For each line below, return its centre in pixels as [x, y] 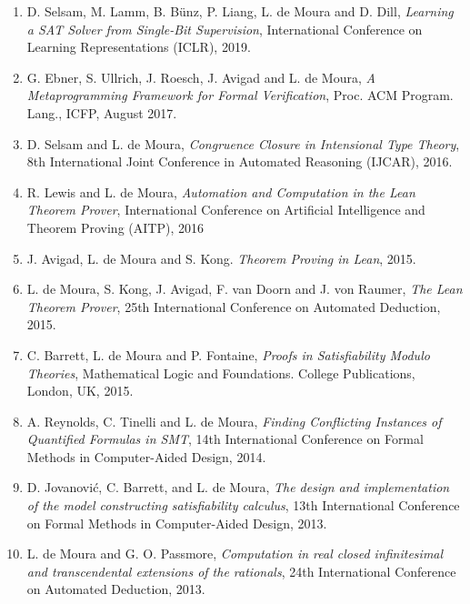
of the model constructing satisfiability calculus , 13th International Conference [243, 505]
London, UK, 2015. [80, 391]
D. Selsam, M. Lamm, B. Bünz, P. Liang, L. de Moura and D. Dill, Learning [240, 11]
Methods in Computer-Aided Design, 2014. [146, 456]
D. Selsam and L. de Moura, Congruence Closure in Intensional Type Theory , [243, 143]
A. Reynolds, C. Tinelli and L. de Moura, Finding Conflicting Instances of [234, 421]
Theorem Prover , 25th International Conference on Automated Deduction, [234, 306]
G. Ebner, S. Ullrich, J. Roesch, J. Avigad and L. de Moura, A [201, 77]
